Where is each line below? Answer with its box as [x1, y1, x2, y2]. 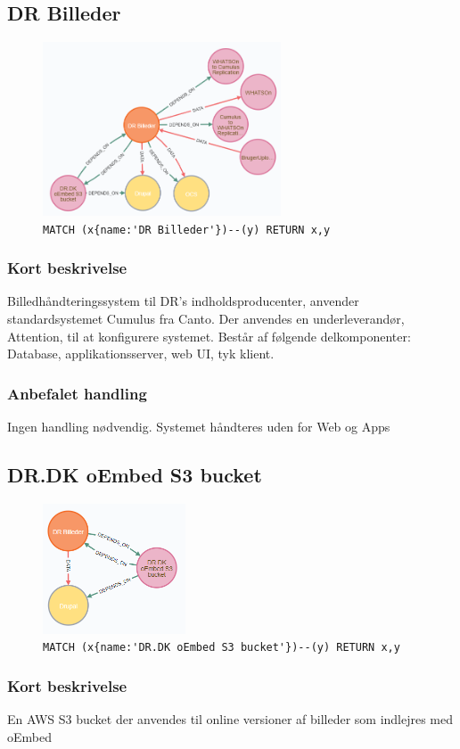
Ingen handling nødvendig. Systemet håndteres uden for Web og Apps [7, 416, 390, 435]
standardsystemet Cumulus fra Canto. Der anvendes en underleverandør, [7, 309, 405, 327]
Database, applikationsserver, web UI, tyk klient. [7, 344, 275, 363]
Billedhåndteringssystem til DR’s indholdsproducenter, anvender [7, 292, 359, 310]
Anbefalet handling [7, 382, 147, 404]
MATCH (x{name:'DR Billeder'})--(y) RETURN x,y [43, 223, 331, 236]
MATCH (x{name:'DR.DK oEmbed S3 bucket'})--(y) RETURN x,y [43, 641, 400, 654]
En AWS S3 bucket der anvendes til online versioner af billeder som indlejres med [7, 710, 454, 728]
